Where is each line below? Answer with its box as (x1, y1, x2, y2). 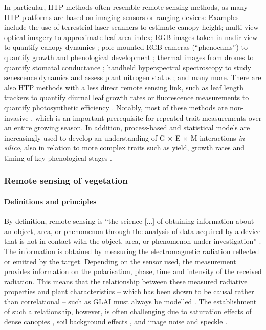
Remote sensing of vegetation (4, 174, 128, 187)
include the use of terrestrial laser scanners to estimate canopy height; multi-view (4, 22, 259, 32)
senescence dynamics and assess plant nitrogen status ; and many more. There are (4, 72, 261, 83)
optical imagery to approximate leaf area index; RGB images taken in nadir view (4, 31, 258, 42)
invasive (4, 112, 29, 123)
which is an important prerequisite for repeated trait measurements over (35, 112, 262, 123)
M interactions (190, 132, 236, 143)
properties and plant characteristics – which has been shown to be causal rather (4, 286, 254, 297)
